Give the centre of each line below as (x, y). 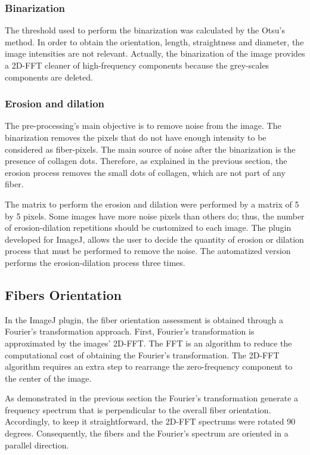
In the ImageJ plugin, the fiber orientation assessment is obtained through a (144, 319)
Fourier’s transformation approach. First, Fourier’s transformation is (130, 331)
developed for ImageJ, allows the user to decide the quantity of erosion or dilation (154, 239)
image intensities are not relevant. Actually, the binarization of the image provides (155, 53)
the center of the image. (48, 378)
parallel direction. (37, 445)
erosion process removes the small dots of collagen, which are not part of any (145, 172)
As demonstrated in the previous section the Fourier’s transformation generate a (152, 398)
